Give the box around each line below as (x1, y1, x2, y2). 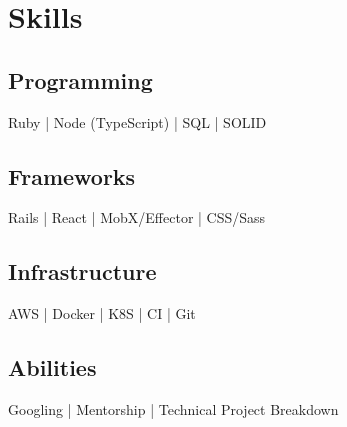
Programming (8, 64, 153, 95)
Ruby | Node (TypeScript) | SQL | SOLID (8, 111, 267, 132)
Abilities (8, 352, 97, 383)
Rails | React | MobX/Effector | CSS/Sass (8, 207, 266, 228)
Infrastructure (8, 256, 157, 287)
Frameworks (8, 160, 136, 191)
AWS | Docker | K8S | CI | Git (8, 303, 196, 324)
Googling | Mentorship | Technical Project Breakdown (8, 398, 339, 419)
